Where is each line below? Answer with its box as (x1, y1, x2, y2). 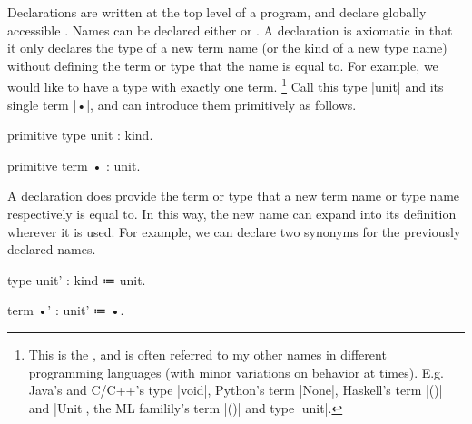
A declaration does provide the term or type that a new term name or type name (7, 186, 460, 205)
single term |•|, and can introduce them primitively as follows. (7, 94, 357, 113)
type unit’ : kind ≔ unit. (7, 270, 146, 289)
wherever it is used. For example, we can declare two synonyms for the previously (7, 222, 461, 241)
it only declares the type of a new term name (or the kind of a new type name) (7, 38, 447, 57)
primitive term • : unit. (7, 155, 141, 174)
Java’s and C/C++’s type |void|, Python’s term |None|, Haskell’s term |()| (28, 380, 443, 399)
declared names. (7, 240, 96, 259)
